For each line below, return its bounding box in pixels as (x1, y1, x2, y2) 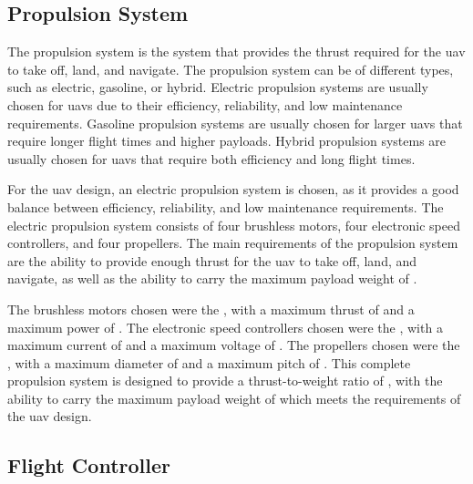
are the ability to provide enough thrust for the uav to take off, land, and (7, 251, 417, 270)
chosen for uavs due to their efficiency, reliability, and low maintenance (7, 95, 403, 114)
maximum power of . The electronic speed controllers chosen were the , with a (7, 317, 443, 336)
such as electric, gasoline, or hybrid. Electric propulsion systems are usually (7, 77, 428, 97)
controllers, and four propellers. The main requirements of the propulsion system (7, 233, 458, 252)
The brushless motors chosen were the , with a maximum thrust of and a (7, 299, 415, 318)
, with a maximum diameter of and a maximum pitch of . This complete (7, 353, 411, 372)
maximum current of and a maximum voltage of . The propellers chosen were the (7, 335, 460, 355)
